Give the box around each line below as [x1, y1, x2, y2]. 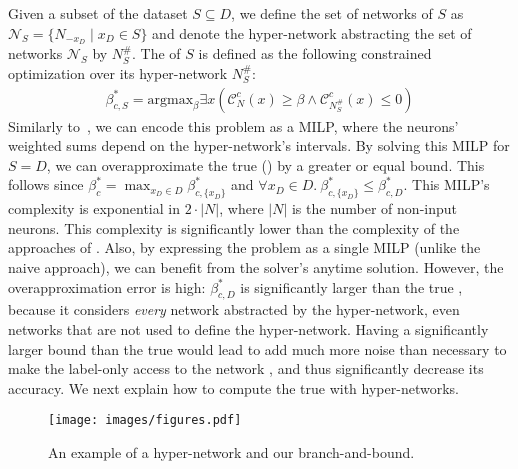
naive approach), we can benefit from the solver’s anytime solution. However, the [8, 257, 504, 278]
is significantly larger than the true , [240, 276, 463, 297]
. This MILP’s [403, 174, 490, 195]
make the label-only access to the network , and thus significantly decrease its [8, 358, 484, 379]
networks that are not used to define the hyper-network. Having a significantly [8, 319, 489, 340]
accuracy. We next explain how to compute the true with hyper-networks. [8, 377, 459, 398]
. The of [132, 43, 181, 64]
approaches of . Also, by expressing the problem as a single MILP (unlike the [8, 237, 481, 258]
